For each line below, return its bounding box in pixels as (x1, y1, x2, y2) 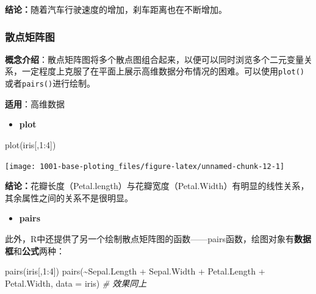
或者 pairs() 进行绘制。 (5, 77, 96, 90)
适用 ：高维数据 (5, 97, 65, 110)
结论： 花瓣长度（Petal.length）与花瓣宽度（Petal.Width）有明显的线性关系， (5, 179, 309, 192)
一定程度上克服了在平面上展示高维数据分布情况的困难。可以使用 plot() (21, 65, 304, 77)
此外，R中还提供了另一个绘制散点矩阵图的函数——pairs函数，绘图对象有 (5, 232, 294, 245)
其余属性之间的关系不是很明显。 (5, 191, 133, 204)
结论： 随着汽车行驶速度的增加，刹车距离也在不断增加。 (5, 3, 227, 15)
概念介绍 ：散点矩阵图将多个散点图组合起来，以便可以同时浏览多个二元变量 (5, 52, 304, 65)
